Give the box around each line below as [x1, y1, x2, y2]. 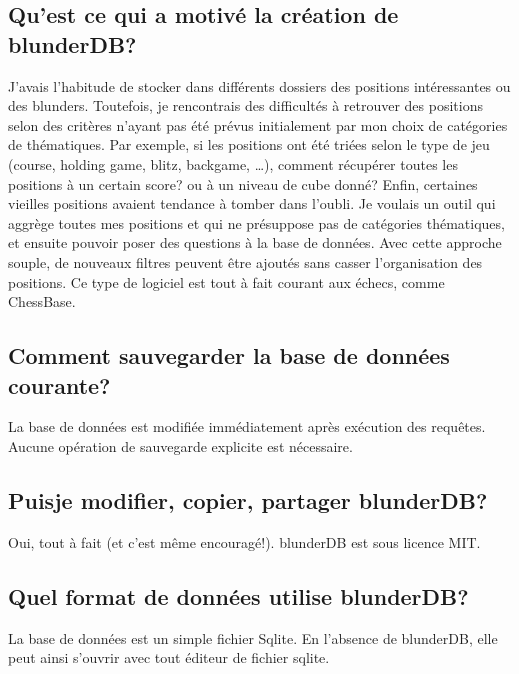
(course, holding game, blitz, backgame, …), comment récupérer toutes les [8, 153, 458, 174]
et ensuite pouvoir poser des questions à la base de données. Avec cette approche [8, 232, 502, 253]
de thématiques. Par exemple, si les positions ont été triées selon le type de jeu [8, 134, 490, 155]
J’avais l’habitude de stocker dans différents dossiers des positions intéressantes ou [8, 75, 511, 96]
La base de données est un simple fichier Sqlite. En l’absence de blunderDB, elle [8, 627, 498, 648]
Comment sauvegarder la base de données [8, 340, 450, 371]
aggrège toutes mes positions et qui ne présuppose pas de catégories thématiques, [8, 212, 505, 233]
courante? [8, 369, 111, 400]
